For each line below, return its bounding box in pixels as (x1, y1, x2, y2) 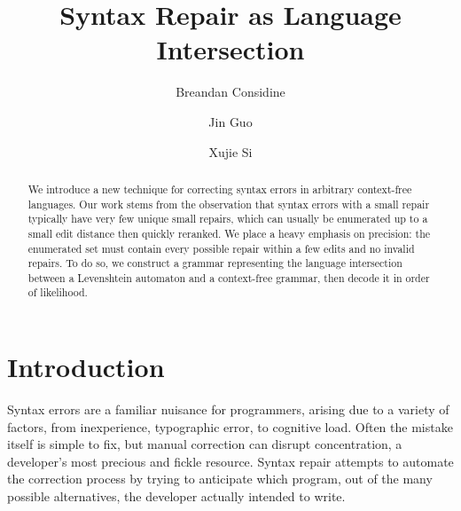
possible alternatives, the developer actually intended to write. (7, 487, 346, 506)
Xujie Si (208, 142, 253, 161)
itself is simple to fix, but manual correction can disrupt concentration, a (7, 435, 402, 453)
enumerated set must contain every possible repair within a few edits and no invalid (27, 240, 415, 255)
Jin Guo (208, 112, 253, 130)
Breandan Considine (176, 83, 285, 101)
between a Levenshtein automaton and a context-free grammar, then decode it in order (27, 270, 430, 285)
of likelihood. (27, 285, 88, 300)
